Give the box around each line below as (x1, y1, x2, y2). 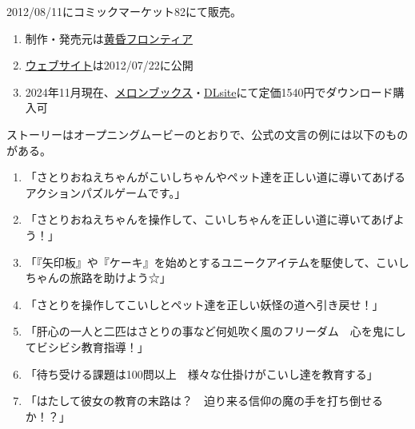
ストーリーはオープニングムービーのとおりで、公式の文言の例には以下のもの (6, 125, 409, 142)
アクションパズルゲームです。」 (25, 184, 186, 201)
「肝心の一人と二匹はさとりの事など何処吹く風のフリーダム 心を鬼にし (25, 323, 406, 340)
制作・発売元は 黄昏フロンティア (25, 30, 193, 46)
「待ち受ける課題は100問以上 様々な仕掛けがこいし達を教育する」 (25, 365, 378, 382)
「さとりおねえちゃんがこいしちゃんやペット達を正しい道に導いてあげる (25, 169, 405, 185)
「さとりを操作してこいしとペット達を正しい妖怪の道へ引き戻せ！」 (25, 296, 384, 312)
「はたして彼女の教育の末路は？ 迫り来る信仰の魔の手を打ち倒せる (25, 392, 384, 409)
